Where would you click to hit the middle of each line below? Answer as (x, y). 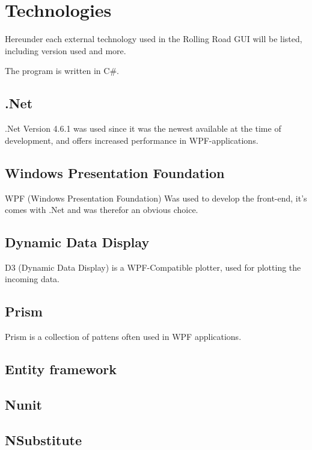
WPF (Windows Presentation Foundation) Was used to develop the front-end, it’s (156, 198)
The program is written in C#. (62, 71)
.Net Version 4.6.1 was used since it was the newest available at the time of (143, 128)
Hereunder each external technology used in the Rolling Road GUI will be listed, (154, 39)
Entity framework (61, 369)
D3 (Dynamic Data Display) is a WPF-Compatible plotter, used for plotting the (153, 267)
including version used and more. (66, 50)
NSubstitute (44, 439)
